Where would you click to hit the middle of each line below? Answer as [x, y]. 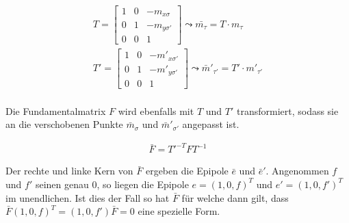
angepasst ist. [211, 124]
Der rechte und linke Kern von [69, 171]
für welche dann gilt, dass [235, 197]
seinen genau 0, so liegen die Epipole [112, 184]
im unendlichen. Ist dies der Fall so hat [88, 197]
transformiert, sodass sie [287, 110]
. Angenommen [297, 171]
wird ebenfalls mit [156, 110]
